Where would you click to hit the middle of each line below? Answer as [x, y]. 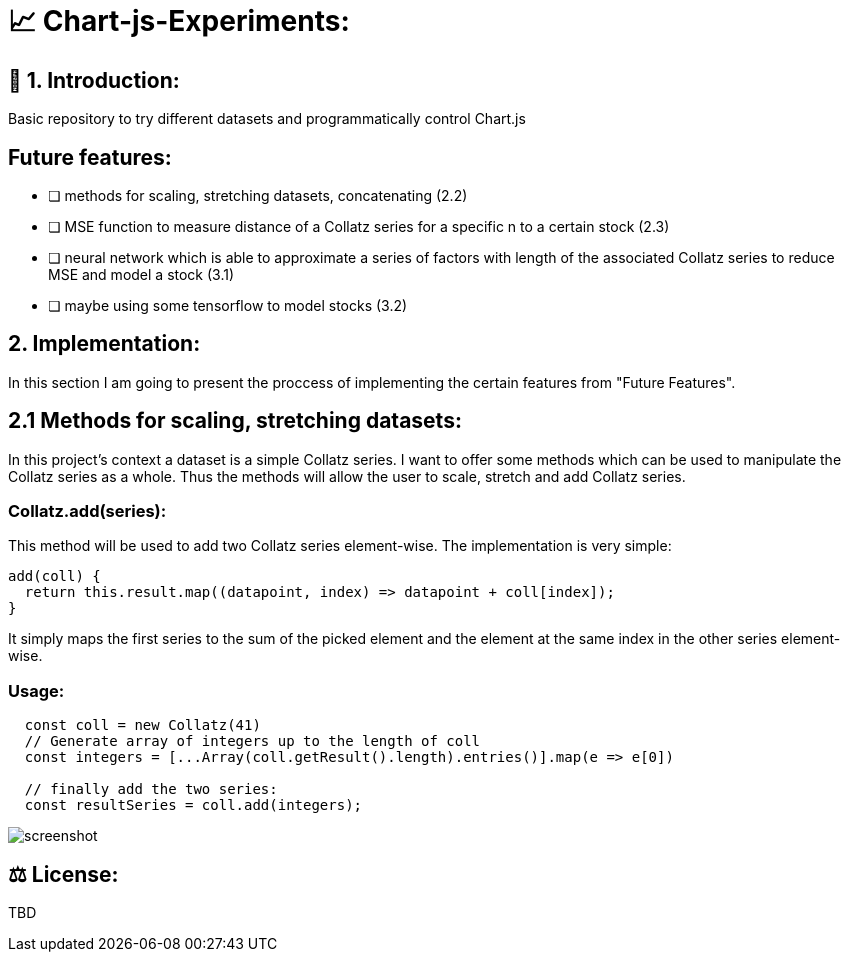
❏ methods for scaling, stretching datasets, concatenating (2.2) [258, 196]
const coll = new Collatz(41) [142, 725]
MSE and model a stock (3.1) [141, 275]
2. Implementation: [104, 344]
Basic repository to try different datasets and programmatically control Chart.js [267, 119]
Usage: [36, 690]
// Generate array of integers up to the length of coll [252, 741]
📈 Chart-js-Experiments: [179, 21]
